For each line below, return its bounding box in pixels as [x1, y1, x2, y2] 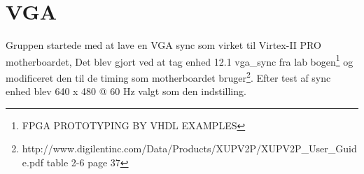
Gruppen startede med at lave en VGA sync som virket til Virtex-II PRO [6, 38, 321, 52]
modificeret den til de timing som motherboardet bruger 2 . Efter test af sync [6, 68, 331, 85]
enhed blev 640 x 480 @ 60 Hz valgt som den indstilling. [6, 84, 246, 99]
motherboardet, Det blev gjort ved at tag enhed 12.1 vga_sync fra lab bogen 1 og [6, 52, 353, 68]
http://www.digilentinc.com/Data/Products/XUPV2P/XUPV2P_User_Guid [22, 141, 357, 156]
